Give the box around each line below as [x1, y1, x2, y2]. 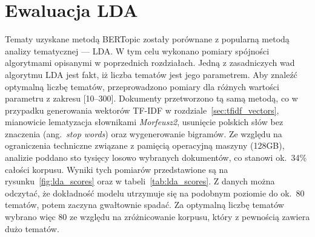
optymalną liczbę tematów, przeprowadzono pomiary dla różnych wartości [5, 80, 279, 93]
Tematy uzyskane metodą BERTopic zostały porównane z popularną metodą [5, 33, 290, 45]
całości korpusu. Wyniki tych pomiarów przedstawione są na [5, 163, 228, 175]
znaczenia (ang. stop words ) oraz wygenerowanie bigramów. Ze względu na [5, 127, 282, 140]
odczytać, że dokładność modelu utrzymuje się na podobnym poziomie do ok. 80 [5, 186, 305, 199]
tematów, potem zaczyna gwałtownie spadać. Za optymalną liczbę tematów [5, 198, 284, 211]
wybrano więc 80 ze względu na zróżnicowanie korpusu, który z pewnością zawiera [5, 210, 310, 223]
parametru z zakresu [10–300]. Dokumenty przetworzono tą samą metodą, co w [5, 92, 298, 105]
